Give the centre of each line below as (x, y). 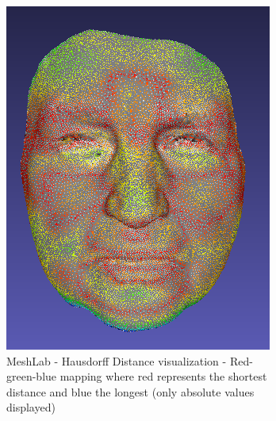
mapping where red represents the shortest (163, 376)
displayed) (31, 407)
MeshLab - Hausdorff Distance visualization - (117, 360)
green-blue (32, 376)
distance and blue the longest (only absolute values (130, 391)
